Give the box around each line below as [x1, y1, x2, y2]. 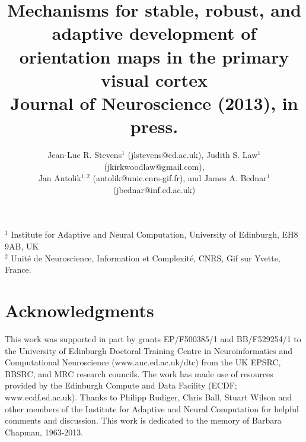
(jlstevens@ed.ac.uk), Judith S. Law [128, 149, 258, 161]
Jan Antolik [38, 172, 81, 184]
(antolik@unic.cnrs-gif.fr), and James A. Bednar [93, 172, 267, 184]
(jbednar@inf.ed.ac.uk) [113, 183, 196, 195]
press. [130, 114, 179, 138]
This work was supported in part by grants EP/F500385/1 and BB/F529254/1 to [5, 332, 301, 345]
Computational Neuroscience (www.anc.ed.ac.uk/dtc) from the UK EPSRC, [5, 356, 281, 368]
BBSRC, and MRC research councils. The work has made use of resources [5, 367, 273, 380]
